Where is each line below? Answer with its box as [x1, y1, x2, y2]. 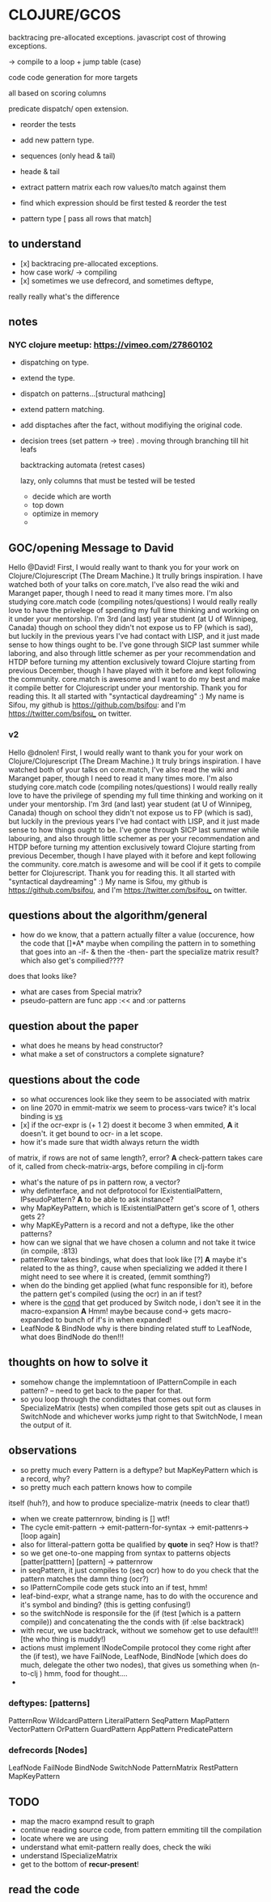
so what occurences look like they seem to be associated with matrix [19, 1094, 251, 1104]
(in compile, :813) [19, 1245, 78, 1256]
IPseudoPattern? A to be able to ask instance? [19, 1194, 174, 1204]
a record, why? [19, 1474, 70, 1483]
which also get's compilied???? [19, 955, 124, 965]
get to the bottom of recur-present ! [19, 1860, 139, 1870]
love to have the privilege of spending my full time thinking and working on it [8, 790, 264, 800]
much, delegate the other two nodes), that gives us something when [19, 1660, 248, 1670]
